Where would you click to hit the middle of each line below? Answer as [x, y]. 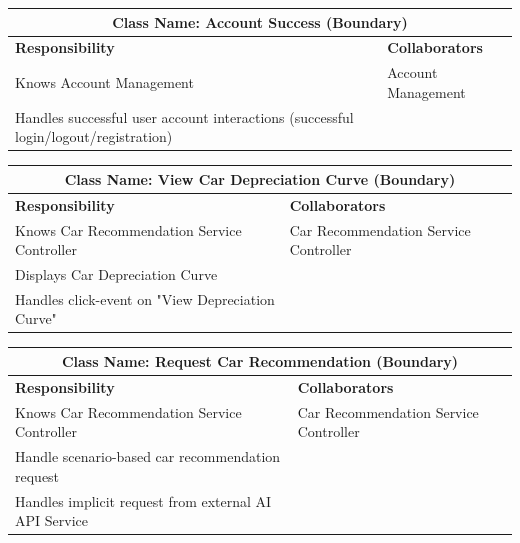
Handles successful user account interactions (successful [184, 116]
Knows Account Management [104, 81]
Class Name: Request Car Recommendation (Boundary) [260, 360]
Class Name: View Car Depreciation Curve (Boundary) [260, 178]
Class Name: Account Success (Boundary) [260, 21]
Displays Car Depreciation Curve [116, 273]
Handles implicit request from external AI [143, 500]
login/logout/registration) [94, 136]
